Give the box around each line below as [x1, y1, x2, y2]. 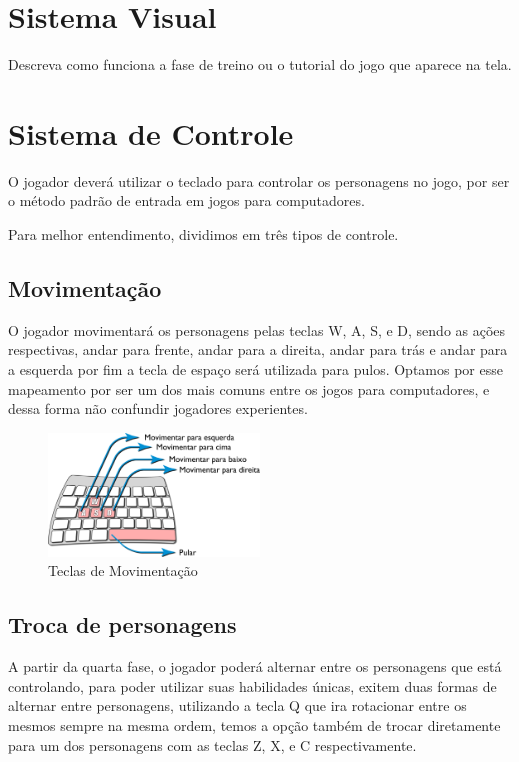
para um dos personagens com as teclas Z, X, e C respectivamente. [8, 734, 417, 755]
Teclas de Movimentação [48, 560, 198, 581]
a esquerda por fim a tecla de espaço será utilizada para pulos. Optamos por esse [8, 359, 503, 380]
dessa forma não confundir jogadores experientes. [8, 398, 308, 419]
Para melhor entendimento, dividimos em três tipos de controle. [8, 224, 399, 245]
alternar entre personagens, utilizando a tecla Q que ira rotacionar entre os [8, 695, 467, 716]
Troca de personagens [8, 609, 237, 640]
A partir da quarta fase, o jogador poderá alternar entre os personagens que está [8, 656, 502, 677]
